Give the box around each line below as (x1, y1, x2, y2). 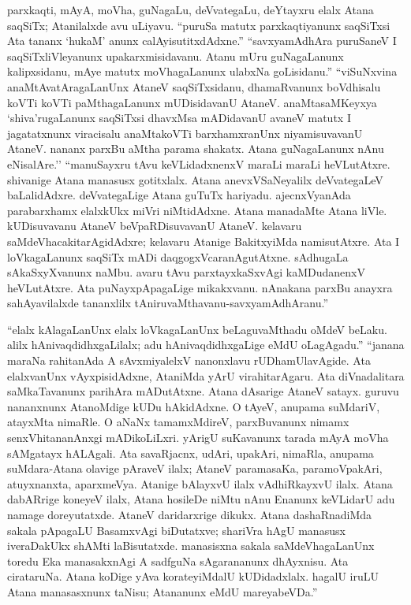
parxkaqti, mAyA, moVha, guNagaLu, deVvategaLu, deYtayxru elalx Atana (7, 2, 374, 17)
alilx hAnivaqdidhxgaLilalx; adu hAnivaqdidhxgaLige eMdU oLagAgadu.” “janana (7, 336, 405, 353)
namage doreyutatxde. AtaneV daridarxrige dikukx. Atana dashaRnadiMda (7, 507, 372, 522)
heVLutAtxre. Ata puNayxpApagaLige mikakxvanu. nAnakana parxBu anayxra (7, 279, 393, 295)
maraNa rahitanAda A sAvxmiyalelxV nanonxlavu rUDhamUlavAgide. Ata (7, 352, 371, 369)
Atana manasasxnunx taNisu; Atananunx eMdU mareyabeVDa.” (7, 583, 318, 599)
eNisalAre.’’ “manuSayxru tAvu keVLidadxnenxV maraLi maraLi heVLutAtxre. (7, 155, 390, 172)
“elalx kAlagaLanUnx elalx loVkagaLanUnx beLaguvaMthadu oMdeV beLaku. (7, 321, 387, 337)
